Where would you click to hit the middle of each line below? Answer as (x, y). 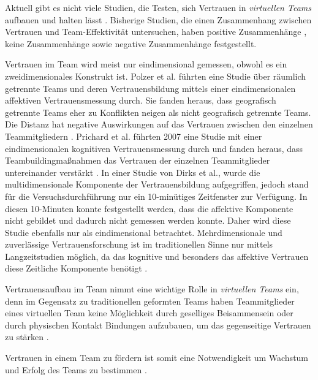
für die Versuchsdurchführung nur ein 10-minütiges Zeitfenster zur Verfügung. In (156, 196)
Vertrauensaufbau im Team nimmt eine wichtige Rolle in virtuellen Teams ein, (152, 289)
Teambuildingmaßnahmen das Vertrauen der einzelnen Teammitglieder (138, 160)
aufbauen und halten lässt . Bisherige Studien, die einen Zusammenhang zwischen (158, 19)
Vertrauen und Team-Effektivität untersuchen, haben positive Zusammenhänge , (156, 32)
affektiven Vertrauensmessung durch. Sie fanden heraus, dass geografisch (141, 100)
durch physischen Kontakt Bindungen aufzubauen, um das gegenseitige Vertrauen (158, 325)
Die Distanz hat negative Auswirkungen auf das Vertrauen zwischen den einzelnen (159, 124)
